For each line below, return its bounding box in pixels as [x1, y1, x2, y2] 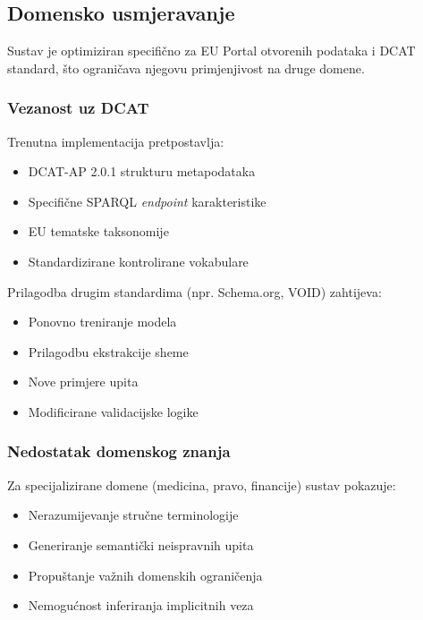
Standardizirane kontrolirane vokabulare [28, 251, 249, 270]
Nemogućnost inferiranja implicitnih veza [28, 596, 254, 615]
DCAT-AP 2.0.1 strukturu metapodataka [28, 162, 256, 181]
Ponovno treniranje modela [28, 312, 177, 331]
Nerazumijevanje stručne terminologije [28, 505, 239, 524]
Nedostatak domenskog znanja [7, 440, 231, 463]
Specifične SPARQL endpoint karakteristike [28, 191, 266, 210]
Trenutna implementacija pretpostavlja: [7, 132, 224, 150]
